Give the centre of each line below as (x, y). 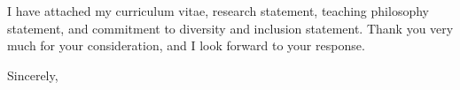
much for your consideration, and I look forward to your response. (186, 45)
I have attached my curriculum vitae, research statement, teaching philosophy (218, 11)
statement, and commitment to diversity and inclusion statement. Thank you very (230, 28)
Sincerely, (33, 75)
